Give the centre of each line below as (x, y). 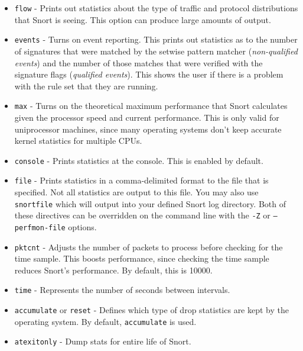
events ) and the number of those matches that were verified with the (139, 62)
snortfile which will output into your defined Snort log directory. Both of (150, 203)
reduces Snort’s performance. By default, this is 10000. (113, 270)
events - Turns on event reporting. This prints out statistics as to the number (156, 39)
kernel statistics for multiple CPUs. (78, 141)
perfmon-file (40, 228)
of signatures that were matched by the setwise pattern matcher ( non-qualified (156, 51)
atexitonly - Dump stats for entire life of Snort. (103, 341)
